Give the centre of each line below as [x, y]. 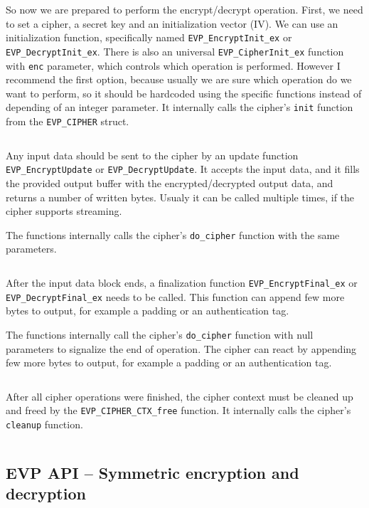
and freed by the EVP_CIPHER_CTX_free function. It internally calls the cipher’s [178, 410]
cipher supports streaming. [64, 211]
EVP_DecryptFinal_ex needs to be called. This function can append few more [175, 296]
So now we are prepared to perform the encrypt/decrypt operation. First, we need [184, 9]
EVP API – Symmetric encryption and [153, 472]
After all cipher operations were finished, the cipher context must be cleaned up [180, 396]
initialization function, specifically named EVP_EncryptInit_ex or [149, 37]
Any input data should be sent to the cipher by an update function [152, 155]
